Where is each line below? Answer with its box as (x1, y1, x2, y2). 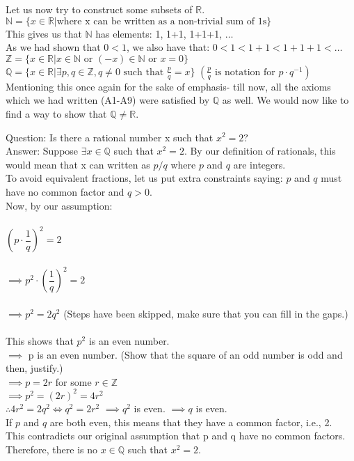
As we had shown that (6, 40, 101, 54)
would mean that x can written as (6, 157, 150, 171)
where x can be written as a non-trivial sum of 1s (56, 16, 267, 26)
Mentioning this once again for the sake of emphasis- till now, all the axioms (6, 79, 331, 93)
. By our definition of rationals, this (184, 143, 336, 158)
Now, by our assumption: (6, 198, 113, 212)
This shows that (6, 334, 74, 348)
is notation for (214, 67, 275, 77)
